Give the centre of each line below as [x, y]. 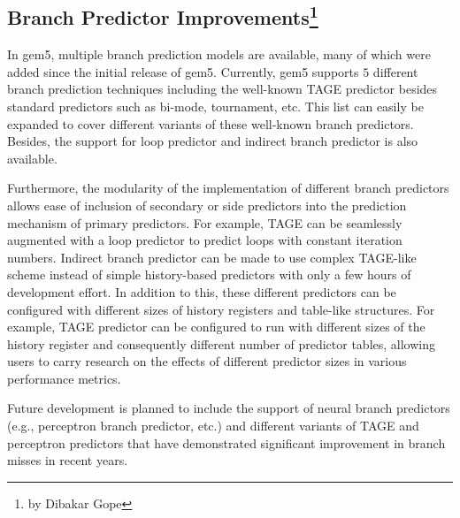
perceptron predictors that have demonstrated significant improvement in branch [226, 442]
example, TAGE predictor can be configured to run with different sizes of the [216, 327]
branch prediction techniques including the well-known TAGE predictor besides [222, 89]
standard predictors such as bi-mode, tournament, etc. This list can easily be [215, 106]
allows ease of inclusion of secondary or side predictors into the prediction [207, 205]
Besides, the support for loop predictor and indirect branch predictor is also [213, 141]
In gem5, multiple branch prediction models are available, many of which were [219, 54]
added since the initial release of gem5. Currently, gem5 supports [183, 71]
